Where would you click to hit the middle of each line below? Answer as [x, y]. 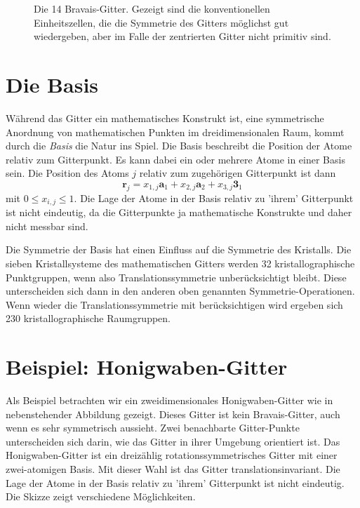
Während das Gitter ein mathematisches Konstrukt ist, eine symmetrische [165, 118]
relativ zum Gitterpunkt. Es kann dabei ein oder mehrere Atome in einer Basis [175, 159]
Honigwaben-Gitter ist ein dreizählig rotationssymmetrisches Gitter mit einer [172, 455]
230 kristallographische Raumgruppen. [88, 318]
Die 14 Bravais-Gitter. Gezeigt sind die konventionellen [152, 8]
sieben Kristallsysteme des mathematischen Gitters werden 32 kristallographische [180, 263]
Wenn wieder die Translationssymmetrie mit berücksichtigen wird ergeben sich [174, 304]
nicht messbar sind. [47, 226]
